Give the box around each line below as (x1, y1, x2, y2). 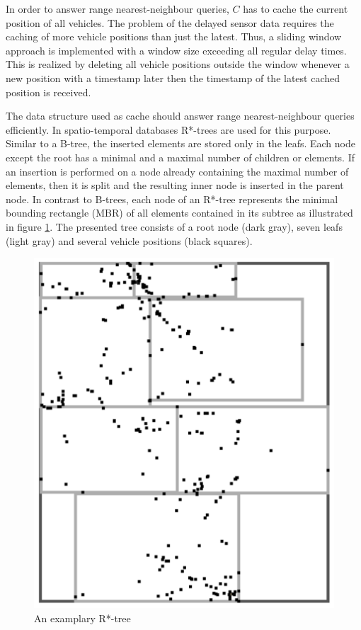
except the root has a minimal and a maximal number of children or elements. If (6, 149, 355, 164)
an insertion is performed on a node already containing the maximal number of (6, 164, 349, 178)
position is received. (6, 84, 91, 99)
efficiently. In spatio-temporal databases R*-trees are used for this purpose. (6, 122, 331, 137)
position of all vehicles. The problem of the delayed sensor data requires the (6, 15, 334, 30)
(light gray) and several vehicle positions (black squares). (6, 233, 253, 248)
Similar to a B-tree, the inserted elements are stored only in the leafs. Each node (6, 136, 355, 151)
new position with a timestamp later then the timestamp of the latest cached (6, 70, 340, 85)
